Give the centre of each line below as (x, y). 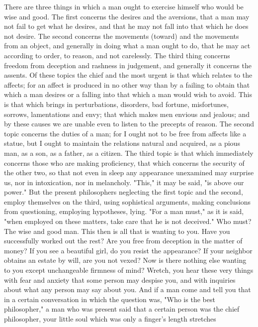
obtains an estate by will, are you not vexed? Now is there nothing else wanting (125, 260)
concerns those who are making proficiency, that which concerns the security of (124, 163)
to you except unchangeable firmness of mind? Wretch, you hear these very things (129, 270)
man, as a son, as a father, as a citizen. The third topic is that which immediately (129, 153)
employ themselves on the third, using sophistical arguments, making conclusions (128, 201)
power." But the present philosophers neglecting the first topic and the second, (124, 192)
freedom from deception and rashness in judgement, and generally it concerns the (128, 65)
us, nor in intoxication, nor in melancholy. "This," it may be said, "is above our (124, 182)
